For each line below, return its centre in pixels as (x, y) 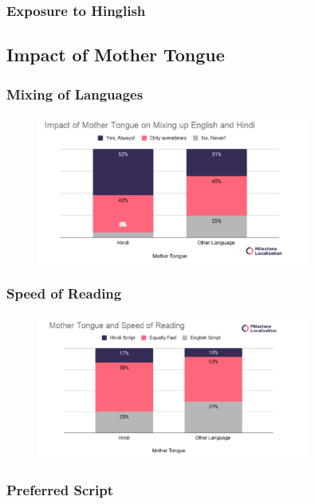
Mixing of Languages (75, 94)
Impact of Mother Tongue (116, 55)
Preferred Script (60, 490)
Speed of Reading (64, 293)
